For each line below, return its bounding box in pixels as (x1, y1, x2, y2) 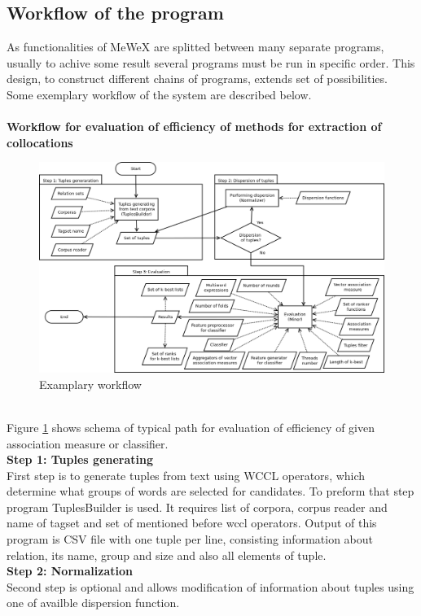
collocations (7, 133, 73, 151)
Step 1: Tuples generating (7, 451, 154, 468)
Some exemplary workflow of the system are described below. (7, 85, 312, 103)
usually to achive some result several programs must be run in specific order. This (7, 54, 415, 71)
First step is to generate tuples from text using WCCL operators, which (7, 466, 366, 483)
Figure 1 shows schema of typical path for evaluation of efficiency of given (7, 418, 375, 435)
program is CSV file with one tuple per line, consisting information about (7, 531, 373, 548)
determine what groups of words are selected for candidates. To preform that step (7, 483, 414, 500)
